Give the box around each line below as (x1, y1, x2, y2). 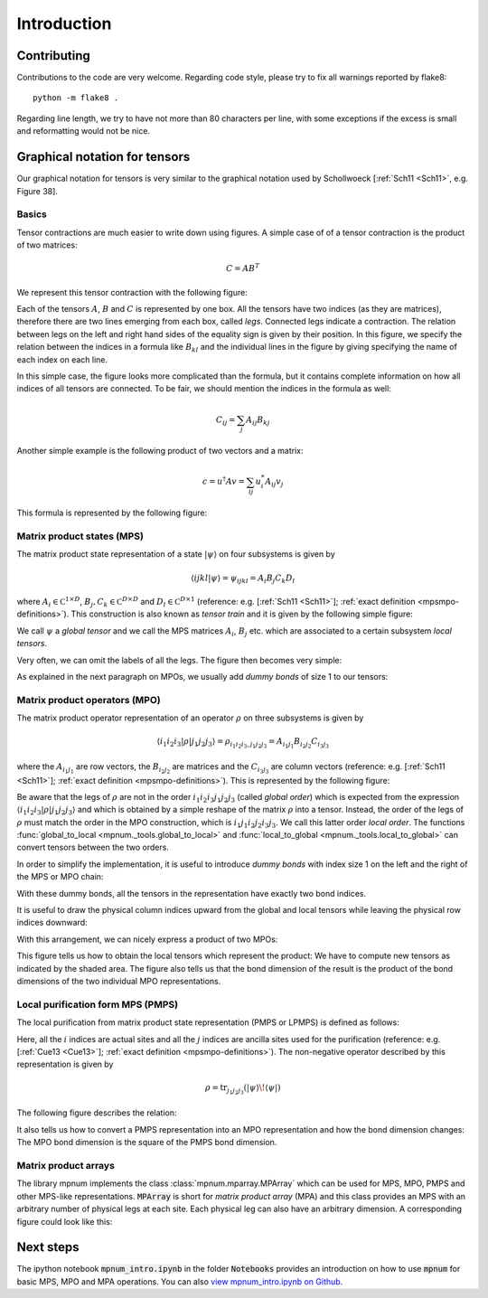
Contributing (16, 48, 90, 63)
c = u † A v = (202, 475, 246, 487)
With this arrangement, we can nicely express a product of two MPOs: (16, 934, 278, 945)
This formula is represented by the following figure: (16, 507, 208, 519)
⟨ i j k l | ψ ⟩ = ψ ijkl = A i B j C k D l (190, 572, 296, 585)
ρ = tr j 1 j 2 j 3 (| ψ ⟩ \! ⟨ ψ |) (204, 1083, 281, 1096)
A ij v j (265, 476, 284, 489)
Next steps (16, 1239, 80, 1256)
